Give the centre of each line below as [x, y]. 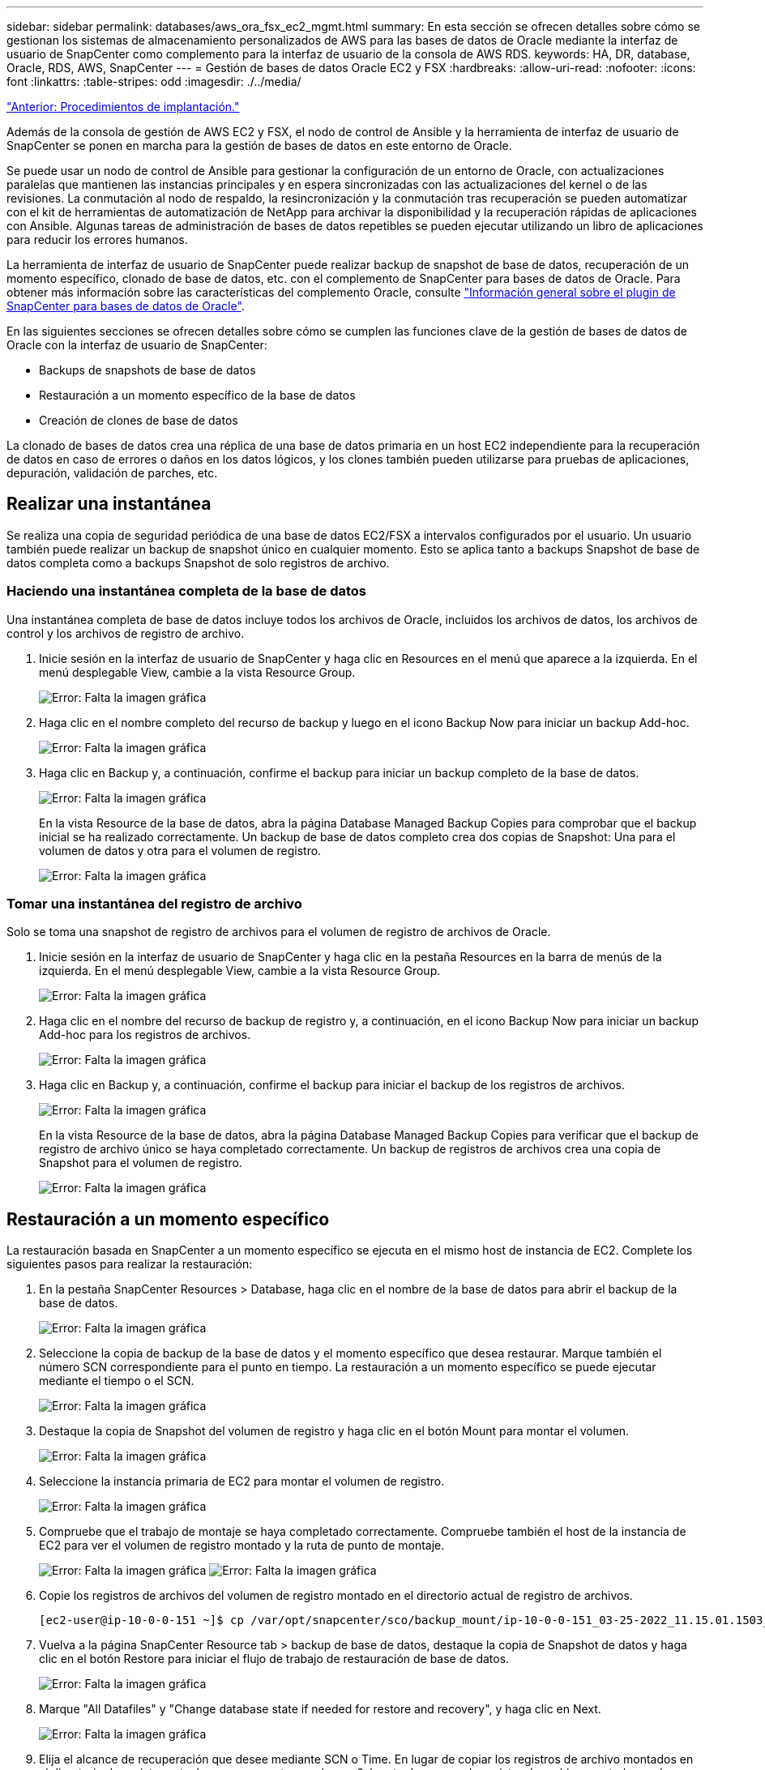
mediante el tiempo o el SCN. [117, 1381]
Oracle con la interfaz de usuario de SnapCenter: [137, 345]
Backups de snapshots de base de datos [147, 370]
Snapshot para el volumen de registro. [141, 1163]
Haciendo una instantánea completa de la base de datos [187, 591]
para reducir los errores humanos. [97, 239]
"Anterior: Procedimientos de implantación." [123, 107]
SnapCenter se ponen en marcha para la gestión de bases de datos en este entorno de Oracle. [259, 145]
